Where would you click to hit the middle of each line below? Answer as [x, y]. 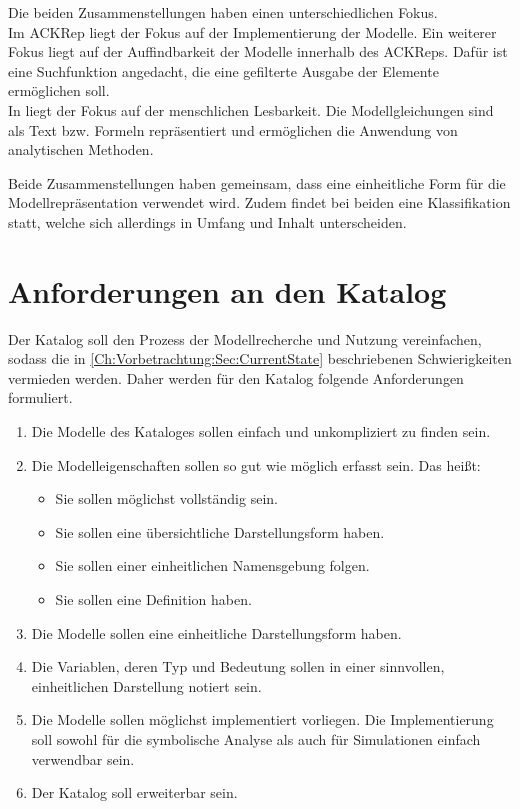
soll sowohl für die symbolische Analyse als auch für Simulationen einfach [256, 738]
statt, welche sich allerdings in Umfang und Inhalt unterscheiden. [207, 221]
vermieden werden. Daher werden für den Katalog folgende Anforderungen [236, 377]
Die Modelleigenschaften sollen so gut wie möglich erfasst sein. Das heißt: [256, 464]
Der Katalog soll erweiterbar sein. [134, 792]
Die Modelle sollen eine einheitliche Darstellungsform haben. [216, 632]
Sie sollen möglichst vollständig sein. [166, 498]
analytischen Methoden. [81, 149]
